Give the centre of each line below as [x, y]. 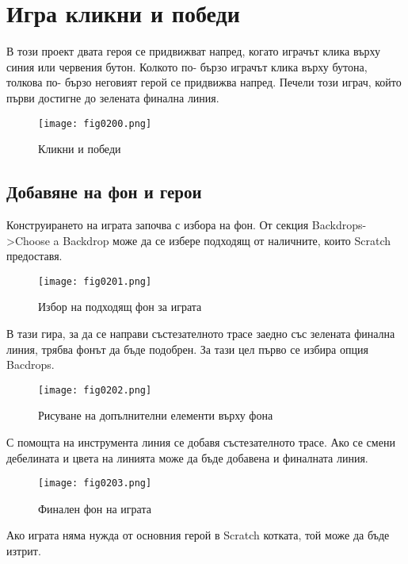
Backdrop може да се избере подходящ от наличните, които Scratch [227, 240]
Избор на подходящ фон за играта [120, 307]
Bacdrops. [31, 364]
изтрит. [24, 551]
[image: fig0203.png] [95, 483]
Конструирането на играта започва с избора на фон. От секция [158, 224]
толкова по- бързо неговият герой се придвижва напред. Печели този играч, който [204, 82]
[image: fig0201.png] [95, 281]
